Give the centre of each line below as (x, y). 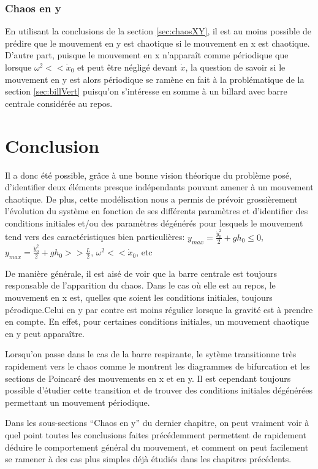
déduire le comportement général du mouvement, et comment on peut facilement (157, 447)
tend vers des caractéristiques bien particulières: (95, 237)
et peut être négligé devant (127, 67)
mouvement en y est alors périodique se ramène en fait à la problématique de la (155, 79)
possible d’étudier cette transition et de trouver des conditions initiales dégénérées (159, 390)
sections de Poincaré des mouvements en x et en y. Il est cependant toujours (148, 378)
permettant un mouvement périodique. (78, 402)
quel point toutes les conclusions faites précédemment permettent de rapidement (156, 434)
